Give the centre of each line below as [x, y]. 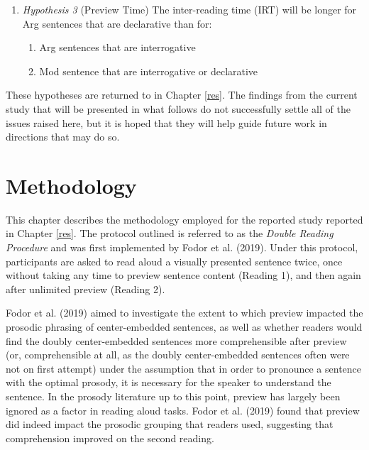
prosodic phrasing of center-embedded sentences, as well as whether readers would [184, 327]
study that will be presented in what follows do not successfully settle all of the [178, 108]
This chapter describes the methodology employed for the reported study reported [184, 219]
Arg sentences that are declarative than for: [117, 23]
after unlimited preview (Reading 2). [86, 289]
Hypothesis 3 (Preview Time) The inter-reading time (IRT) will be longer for [189, 9]
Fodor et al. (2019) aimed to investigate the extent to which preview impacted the [184, 313]
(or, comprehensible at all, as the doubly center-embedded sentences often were [178, 355]
